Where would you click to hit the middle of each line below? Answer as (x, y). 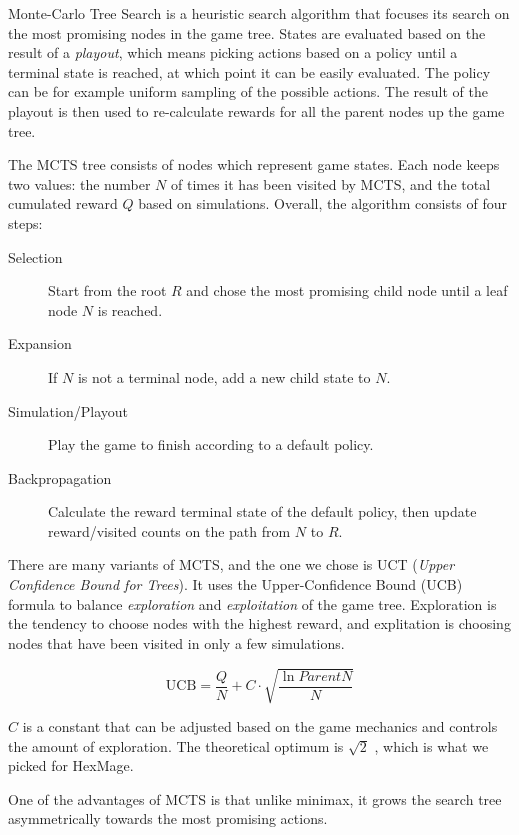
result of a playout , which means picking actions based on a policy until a (233, 52)
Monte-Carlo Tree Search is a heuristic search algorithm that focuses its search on (259, 13)
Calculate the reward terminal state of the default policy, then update (262, 511)
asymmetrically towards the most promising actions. (168, 818)
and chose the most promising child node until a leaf (347, 290)
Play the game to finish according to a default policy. (211, 444)
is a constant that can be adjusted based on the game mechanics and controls (260, 725)
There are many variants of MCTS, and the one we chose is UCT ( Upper (231, 564)
